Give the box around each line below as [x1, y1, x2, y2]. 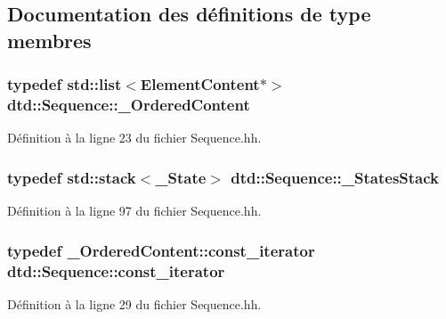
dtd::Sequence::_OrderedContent [7, 94, 250, 116]
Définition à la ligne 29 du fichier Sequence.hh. [7, 294, 262, 313]
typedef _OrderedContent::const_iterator [7, 239, 315, 261]
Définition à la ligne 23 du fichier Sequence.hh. [7, 128, 262, 147]
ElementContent [140, 73, 260, 95]
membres [7, 26, 92, 53]
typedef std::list [7, 73, 122, 95]
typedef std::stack [7, 166, 136, 188]
